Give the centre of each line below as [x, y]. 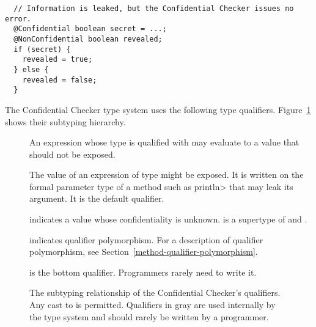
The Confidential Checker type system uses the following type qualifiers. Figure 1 [158, 109]
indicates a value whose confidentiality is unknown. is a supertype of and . [168, 219]
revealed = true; [57, 60]
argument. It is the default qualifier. [97, 198]
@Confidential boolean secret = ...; [90, 29]
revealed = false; [60, 80]
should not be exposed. [72, 154]
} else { [31, 69]
